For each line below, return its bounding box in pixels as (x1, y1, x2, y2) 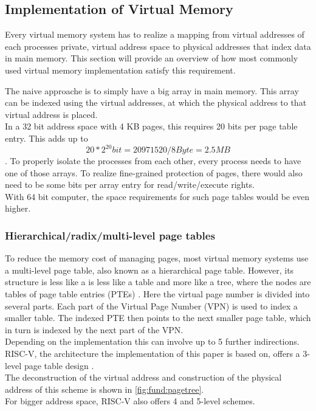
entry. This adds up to (5, 131, 88, 144)
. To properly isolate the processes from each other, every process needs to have (5, 154, 301, 167)
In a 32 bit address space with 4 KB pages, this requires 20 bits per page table (5, 120, 298, 133)
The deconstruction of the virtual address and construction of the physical (5, 371, 282, 384)
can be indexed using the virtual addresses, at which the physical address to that (5, 96, 307, 109)
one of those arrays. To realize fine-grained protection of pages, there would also (5, 166, 303, 179)
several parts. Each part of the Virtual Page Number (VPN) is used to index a (5, 299, 298, 312)
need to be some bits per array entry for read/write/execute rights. (5, 178, 255, 191)
